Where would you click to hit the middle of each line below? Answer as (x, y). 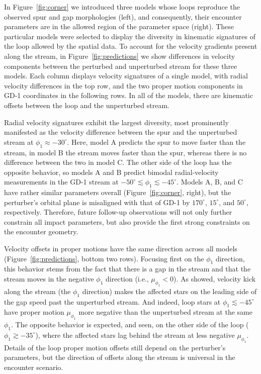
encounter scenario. (34, 367)
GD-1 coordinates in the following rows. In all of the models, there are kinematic (128, 95)
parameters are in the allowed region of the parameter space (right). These (119, 26)
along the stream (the (37, 291)
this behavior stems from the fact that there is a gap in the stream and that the (127, 269)
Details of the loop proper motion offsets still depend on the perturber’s (115, 347)
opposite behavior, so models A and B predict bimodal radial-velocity (111, 172)
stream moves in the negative (49, 279)
